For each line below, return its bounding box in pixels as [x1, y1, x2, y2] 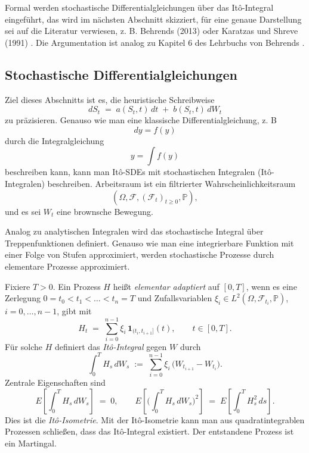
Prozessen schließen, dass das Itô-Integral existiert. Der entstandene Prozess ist [5, 425, 294, 438]
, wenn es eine [246, 280, 297, 292]
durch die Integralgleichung [5, 134, 104, 146]
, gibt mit [57, 305, 92, 317]
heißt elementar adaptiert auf [113, 280, 220, 292]
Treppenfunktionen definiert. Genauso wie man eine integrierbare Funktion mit [5, 236, 294, 249]
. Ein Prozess [52, 280, 101, 292]
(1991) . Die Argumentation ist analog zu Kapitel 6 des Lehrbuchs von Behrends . [5, 36, 305, 48]
